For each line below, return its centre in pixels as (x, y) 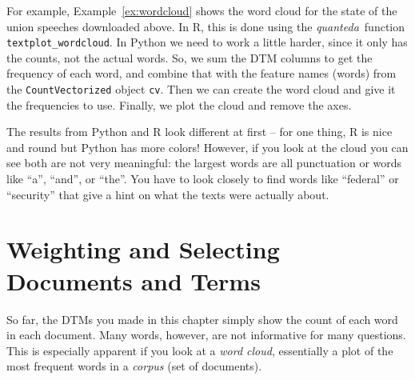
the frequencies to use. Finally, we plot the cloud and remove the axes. (179, 104)
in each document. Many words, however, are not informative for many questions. (206, 335)
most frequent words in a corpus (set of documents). (134, 366)
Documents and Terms (134, 280)
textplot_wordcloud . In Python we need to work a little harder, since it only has (207, 42)
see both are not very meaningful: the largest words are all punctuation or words (204, 163)
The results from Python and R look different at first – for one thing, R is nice (200, 132)
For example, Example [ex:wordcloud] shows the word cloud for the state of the (202, 10)
